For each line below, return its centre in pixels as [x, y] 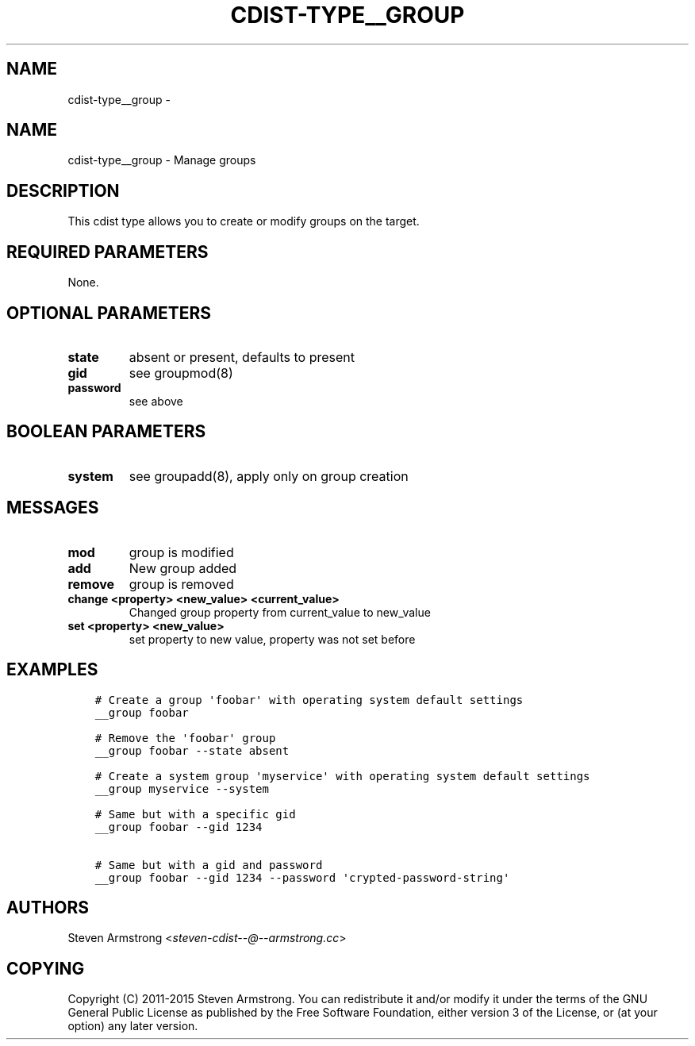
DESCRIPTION [63, 190]
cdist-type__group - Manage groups [162, 160]
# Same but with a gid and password [209, 865]
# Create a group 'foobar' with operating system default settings [309, 700]
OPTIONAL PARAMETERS [109, 313]
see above [156, 401]
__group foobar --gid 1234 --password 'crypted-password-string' [302, 877]
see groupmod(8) [181, 373]
